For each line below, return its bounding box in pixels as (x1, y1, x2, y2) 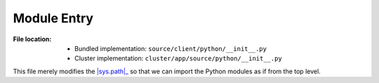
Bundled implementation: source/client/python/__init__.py (74, 44, 267, 52)
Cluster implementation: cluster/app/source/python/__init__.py (74, 54, 282, 63)
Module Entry (13, 10, 94, 26)
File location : (13, 35, 52, 43)
